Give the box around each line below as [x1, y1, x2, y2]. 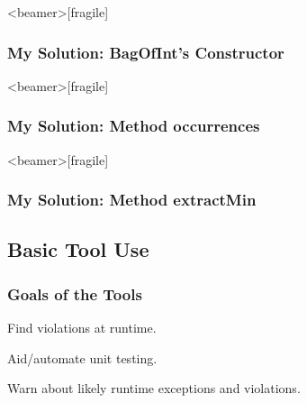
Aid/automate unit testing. [7, 348, 158, 367]
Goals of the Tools [7, 282, 142, 305]
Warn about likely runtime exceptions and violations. [7, 379, 301, 398]
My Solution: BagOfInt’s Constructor [7, 41, 284, 63]
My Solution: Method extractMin [7, 188, 257, 211]
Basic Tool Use [7, 235, 149, 263]
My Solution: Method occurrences [7, 114, 260, 137]
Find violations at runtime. [7, 318, 157, 337]
